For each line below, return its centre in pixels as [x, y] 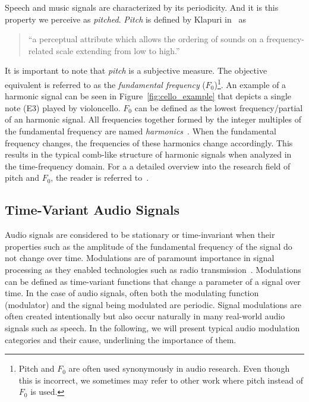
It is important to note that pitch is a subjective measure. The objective [136, 70]
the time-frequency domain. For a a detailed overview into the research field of [148, 166]
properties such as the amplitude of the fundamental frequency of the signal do [149, 246]
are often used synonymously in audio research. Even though [179, 368]
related [41, 50]
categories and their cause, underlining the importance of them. [121, 339]
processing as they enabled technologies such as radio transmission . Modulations [153, 269]
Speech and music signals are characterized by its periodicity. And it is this [142, 7]
